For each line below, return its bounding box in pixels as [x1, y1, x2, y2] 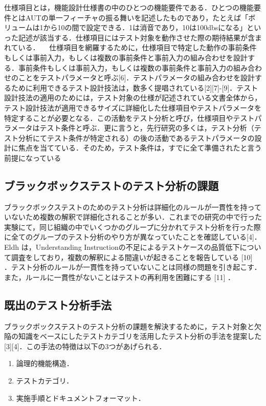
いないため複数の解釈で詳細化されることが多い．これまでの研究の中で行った [4, 211, 262, 222]
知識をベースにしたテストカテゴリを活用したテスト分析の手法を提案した [18, 331, 262, 341]
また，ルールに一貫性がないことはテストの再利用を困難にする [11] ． [4, 271, 235, 282]
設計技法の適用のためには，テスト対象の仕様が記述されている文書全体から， [4, 92, 262, 103]
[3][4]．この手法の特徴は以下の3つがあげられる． [4, 340, 166, 351]
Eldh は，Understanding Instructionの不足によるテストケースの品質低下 [4, 242, 240, 252]
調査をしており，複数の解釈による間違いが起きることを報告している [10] [11, 251, 253, 262]
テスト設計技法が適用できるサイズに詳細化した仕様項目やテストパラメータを [4, 102, 261, 113]
